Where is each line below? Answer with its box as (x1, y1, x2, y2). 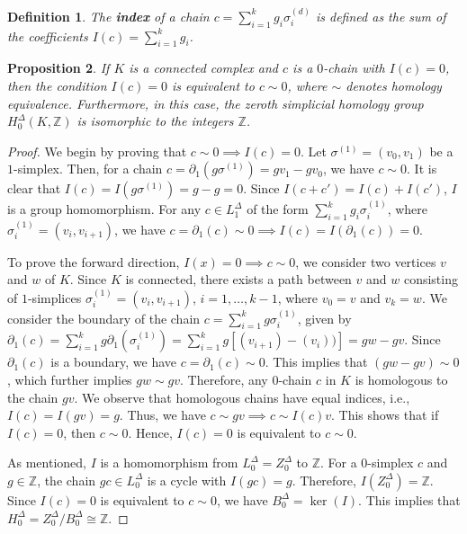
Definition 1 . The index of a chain (7, 6, 210, 25)
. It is (407, 159, 437, 178)
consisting (403, 270, 458, 289)
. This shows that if (331, 405, 439, 424)
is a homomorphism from (100, 453, 238, 472)
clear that (7, 179, 61, 198)
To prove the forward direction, (7, 252, 180, 271)
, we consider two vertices (295, 252, 436, 271)
